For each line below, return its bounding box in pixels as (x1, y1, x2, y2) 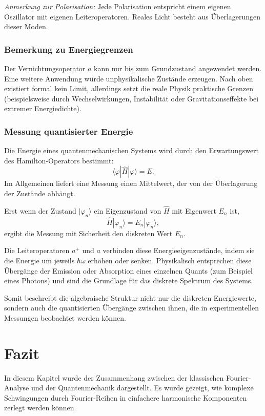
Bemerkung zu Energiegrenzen (4, 43, 133, 55)
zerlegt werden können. (4, 402, 76, 413)
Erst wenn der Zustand (4, 205, 76, 216)
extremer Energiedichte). (4, 103, 81, 114)
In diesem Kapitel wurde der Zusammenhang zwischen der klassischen (4, 372, 224, 383)
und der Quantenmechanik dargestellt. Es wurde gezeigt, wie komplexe (31, 382, 254, 393)
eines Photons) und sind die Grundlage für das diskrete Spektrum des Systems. (4, 275, 253, 286)
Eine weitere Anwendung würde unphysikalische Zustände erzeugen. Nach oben (4, 73, 253, 84)
